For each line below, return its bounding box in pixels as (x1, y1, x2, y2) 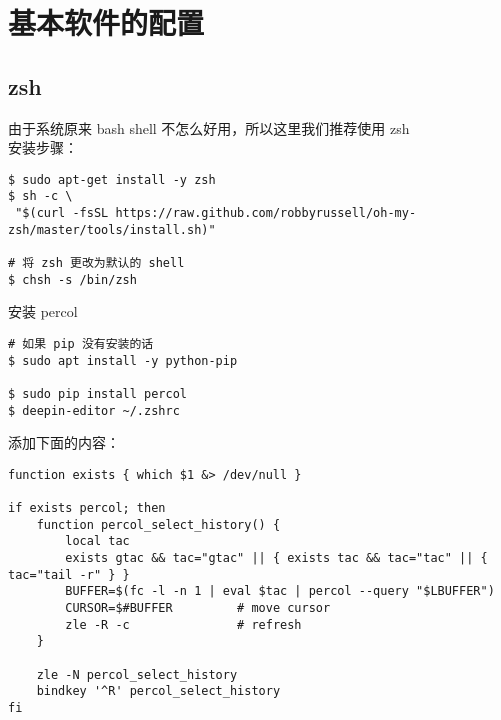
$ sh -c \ (8, 189, 73, 204)
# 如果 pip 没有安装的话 (8, 336, 154, 351)
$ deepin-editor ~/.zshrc (8, 403, 180, 418)
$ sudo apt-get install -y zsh (8, 172, 216, 187)
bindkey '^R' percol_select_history (36, 684, 281, 699)
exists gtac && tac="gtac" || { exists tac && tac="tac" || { (65, 551, 488, 566)
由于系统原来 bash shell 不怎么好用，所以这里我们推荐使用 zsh (8, 117, 410, 138)
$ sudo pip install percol (8, 386, 187, 401)
